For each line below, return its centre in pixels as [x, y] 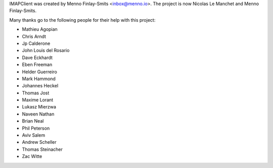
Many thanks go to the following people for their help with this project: [82, 20]
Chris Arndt [34, 36]
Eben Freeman [37, 65]
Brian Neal [33, 121]
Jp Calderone [36, 43]
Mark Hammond [39, 79]
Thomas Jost [36, 93]
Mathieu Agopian [40, 29]
